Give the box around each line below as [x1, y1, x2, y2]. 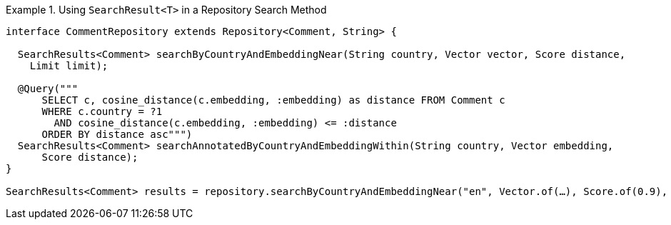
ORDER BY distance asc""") [41, 129, 193, 140]
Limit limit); [29, 60, 109, 71]
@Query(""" [17, 83, 79, 94]
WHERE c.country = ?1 [41, 106, 163, 117]
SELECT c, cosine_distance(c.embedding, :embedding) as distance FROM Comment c [41, 94, 505, 106]
